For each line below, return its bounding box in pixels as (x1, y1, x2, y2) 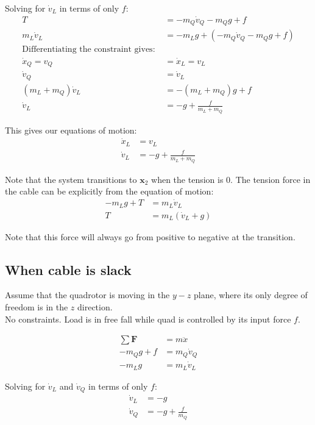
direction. (77, 300, 113, 313)
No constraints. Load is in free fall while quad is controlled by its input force (5, 312, 291, 325)
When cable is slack (5, 260, 132, 279)
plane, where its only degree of (194, 288, 308, 301)
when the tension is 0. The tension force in (151, 173, 311, 185)
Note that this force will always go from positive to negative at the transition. (5, 230, 296, 243)
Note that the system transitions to (5, 173, 137, 185)
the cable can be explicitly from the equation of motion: (5, 185, 214, 198)
